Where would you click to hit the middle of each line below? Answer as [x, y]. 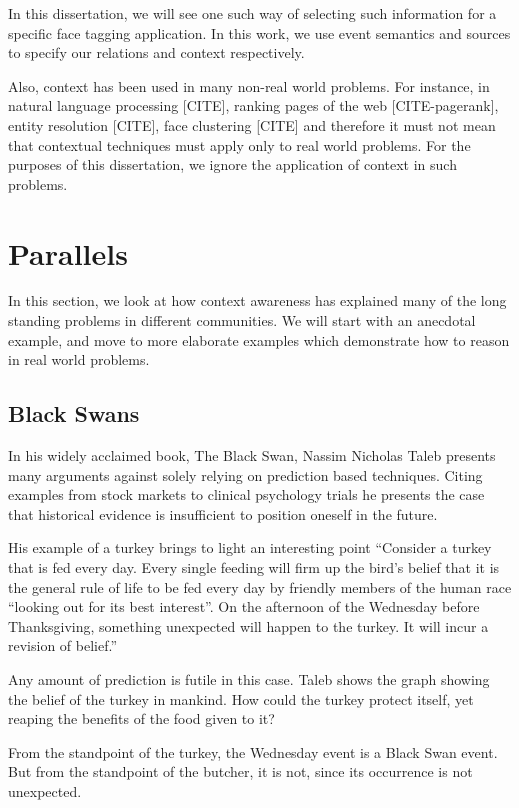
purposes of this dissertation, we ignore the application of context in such [232, 164]
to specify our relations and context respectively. [156, 52]
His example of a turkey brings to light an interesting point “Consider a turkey [250, 547]
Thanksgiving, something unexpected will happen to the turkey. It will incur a [248, 625]
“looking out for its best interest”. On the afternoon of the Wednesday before [244, 606]
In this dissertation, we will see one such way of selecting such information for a [252, 13]
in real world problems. [79, 359]
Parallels [68, 252]
